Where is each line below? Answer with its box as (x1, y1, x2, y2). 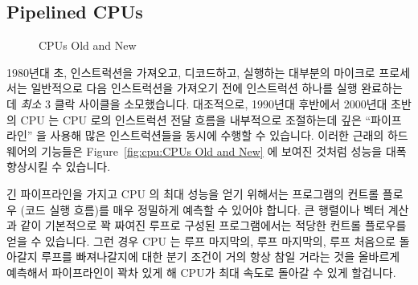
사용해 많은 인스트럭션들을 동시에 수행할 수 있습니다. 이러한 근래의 (50, 127, 384, 144)
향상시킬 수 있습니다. (6, 158, 111, 175)
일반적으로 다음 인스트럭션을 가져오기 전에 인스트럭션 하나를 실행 (31, 79, 358, 96)
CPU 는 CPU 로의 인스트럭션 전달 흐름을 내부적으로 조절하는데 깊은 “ (20, 111, 371, 128)
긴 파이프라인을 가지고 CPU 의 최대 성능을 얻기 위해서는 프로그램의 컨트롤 (6, 185, 379, 202)
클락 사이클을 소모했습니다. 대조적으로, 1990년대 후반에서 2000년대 (54, 95, 387, 112)
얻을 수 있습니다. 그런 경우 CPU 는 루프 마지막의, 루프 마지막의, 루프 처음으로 (6, 232, 396, 249)
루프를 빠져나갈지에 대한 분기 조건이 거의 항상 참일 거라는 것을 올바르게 (41, 248, 400, 265)
